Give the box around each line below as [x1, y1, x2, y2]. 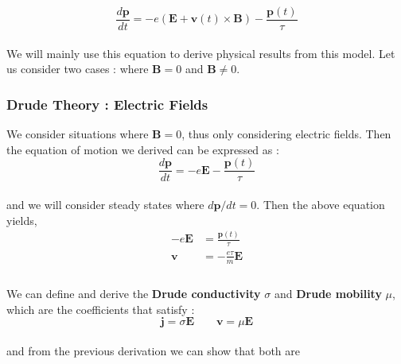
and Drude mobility [274, 285, 382, 302]
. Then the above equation [256, 196, 385, 212]
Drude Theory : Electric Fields [6, 94, 208, 114]
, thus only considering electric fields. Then [181, 126, 391, 142]
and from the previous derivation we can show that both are [6, 343, 300, 359]
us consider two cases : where [6, 60, 149, 77]
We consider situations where [6, 126, 149, 142]
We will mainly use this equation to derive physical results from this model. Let [6, 45, 395, 61]
